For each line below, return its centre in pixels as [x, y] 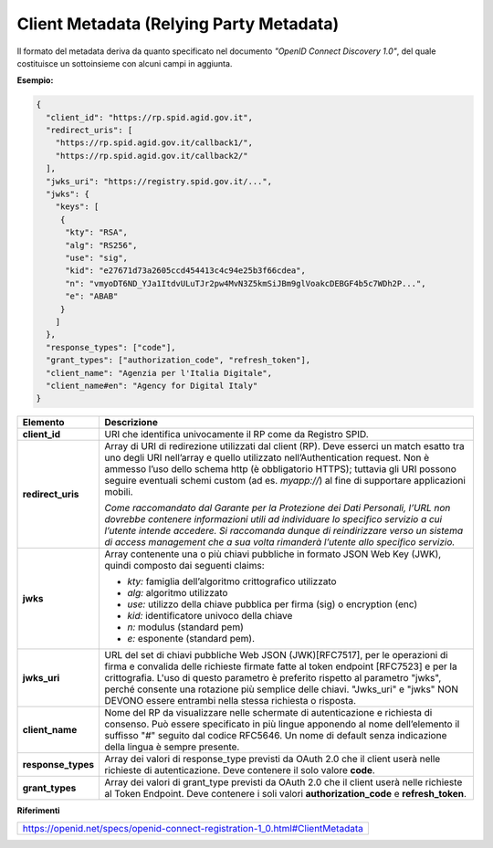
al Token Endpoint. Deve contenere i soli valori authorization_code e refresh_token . [286, 794]
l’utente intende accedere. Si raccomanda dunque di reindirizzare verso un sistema [284, 531]
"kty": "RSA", [96, 232]
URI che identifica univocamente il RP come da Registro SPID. [236, 434]
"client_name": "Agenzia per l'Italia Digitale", [159, 373]
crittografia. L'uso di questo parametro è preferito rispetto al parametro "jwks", [273, 678]
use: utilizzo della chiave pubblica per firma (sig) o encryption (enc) [273, 604]
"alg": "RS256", [101, 245]
